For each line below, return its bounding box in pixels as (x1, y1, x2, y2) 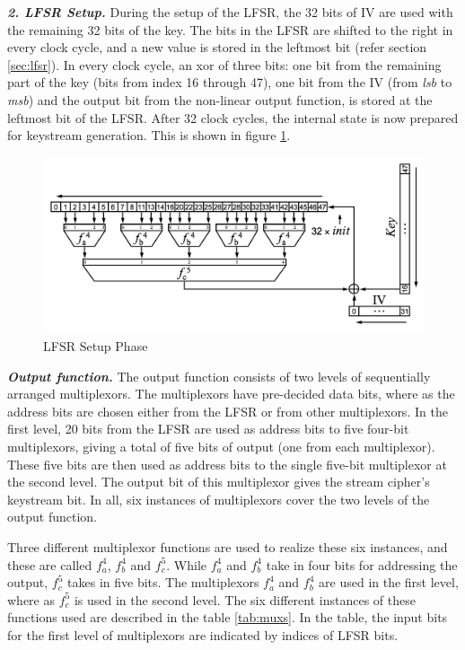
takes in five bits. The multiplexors (67, 573, 259, 592)
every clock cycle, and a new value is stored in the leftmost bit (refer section (7, 38, 427, 57)
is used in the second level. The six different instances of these (74, 590, 416, 609)
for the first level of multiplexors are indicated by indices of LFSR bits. (7, 625, 399, 644)
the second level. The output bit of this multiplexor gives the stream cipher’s (7, 472, 430, 491)
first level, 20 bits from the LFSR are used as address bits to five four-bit (7, 419, 409, 438)
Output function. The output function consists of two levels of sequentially (7, 366, 431, 385)
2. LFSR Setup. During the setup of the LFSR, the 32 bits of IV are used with (7, 3, 453, 21)
